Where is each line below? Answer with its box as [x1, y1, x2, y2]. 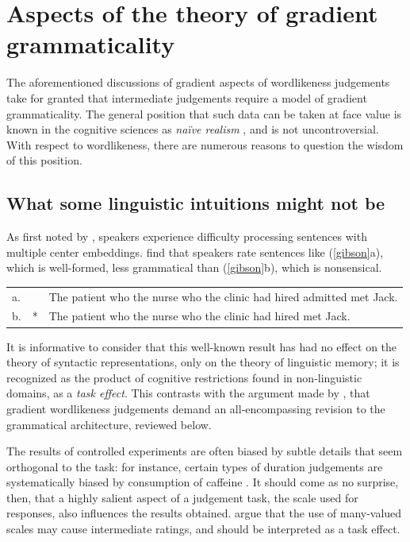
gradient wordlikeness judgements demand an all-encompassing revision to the [6, 400, 385, 416]
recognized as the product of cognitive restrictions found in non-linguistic [6, 369, 362, 385]
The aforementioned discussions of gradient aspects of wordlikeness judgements [6, 74, 390, 91]
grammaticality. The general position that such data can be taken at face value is [6, 105, 402, 122]
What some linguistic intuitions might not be [6, 191, 385, 215]
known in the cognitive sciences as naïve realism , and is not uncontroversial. [6, 121, 379, 137]
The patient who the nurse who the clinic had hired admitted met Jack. [48, 288, 398, 304]
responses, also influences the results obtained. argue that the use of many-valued [6, 505, 402, 521]
